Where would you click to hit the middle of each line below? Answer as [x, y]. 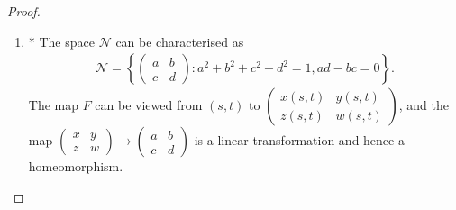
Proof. [24, 11]
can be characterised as [180, 41]
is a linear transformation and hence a [299, 140]
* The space [61, 41]
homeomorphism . [76, 166]
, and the [424, 105]
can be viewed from [149, 105]
